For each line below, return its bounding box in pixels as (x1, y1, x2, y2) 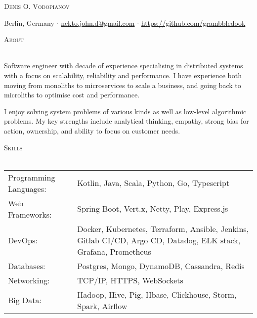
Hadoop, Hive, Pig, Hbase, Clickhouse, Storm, (77, 288, 237, 300)
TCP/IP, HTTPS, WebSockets (77, 274, 183, 286)
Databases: (8, 260, 45, 272)
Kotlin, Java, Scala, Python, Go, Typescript (77, 177, 230, 189)
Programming (8, 171, 55, 183)
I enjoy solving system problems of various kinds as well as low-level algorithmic (4, 106, 247, 116)
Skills (4, 142, 23, 152)
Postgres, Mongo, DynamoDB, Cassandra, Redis (77, 260, 245, 272)
